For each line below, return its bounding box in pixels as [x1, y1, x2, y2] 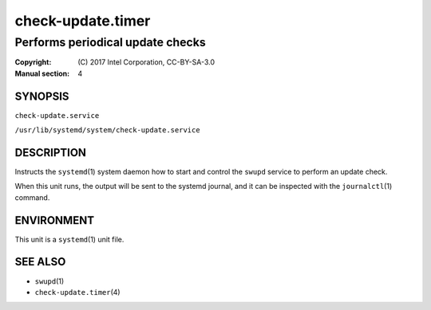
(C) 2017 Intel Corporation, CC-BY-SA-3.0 [77, 57, 215, 67]
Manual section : [14, 69, 70, 78]
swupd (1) [34, 276, 65, 286]
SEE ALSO [14, 255, 66, 269]
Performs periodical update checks [14, 35, 207, 49]
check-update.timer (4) [34, 287, 121, 296]
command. [14, 192, 50, 202]
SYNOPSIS [14, 89, 69, 103]
